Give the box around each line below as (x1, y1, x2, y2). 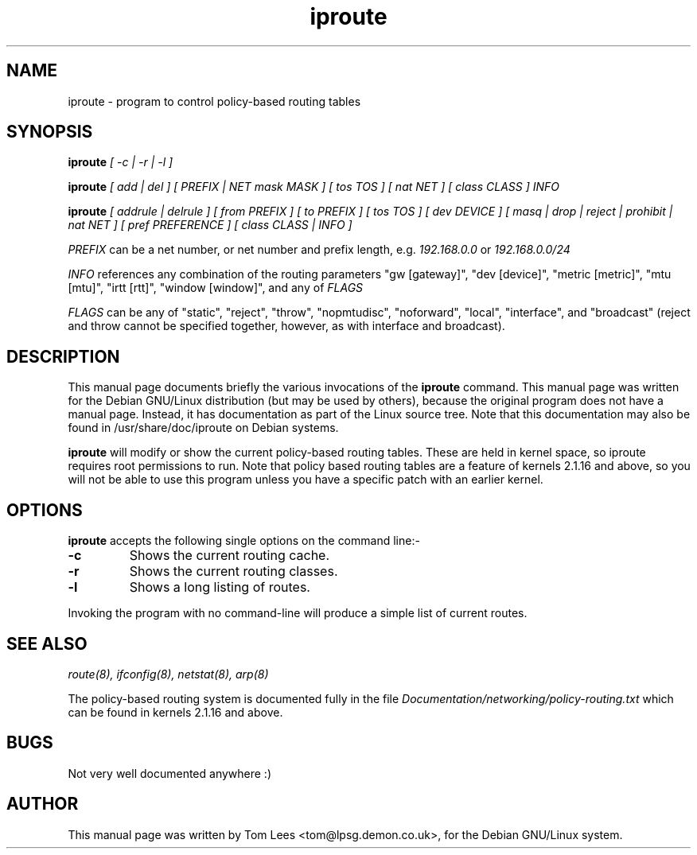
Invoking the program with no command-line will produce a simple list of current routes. (68, 606, 528, 620)
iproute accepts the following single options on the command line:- (68, 534, 420, 548)
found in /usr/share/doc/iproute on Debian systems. (68, 421, 339, 435)
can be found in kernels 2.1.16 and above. (68, 705, 283, 719)
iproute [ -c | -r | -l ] (68, 155, 173, 169)
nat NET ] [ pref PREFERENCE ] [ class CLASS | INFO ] (68, 218, 352, 232)
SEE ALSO (6, 633, 88, 654)
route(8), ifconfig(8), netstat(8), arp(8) (68, 667, 269, 681)
